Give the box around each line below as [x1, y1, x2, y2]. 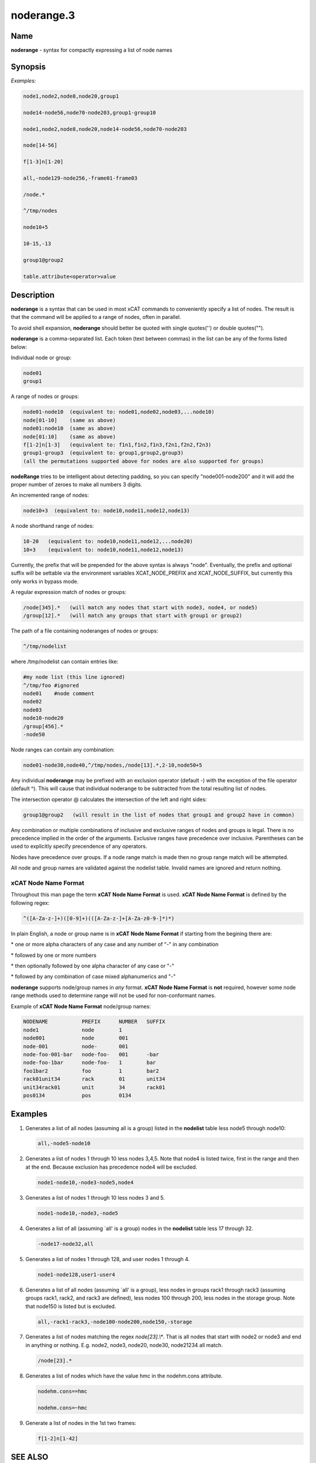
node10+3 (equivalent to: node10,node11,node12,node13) [23, 507, 190, 514]
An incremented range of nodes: [11, 492, 89, 499]
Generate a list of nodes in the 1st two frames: [25, 1419, 137, 1426]
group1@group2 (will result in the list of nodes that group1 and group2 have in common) [23, 811, 295, 818]
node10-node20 [23, 715, 64, 722]
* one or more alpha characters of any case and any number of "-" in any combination [11, 941, 219, 948]
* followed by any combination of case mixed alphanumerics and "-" [11, 973, 176, 980]
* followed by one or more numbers [11, 952, 97, 959]
